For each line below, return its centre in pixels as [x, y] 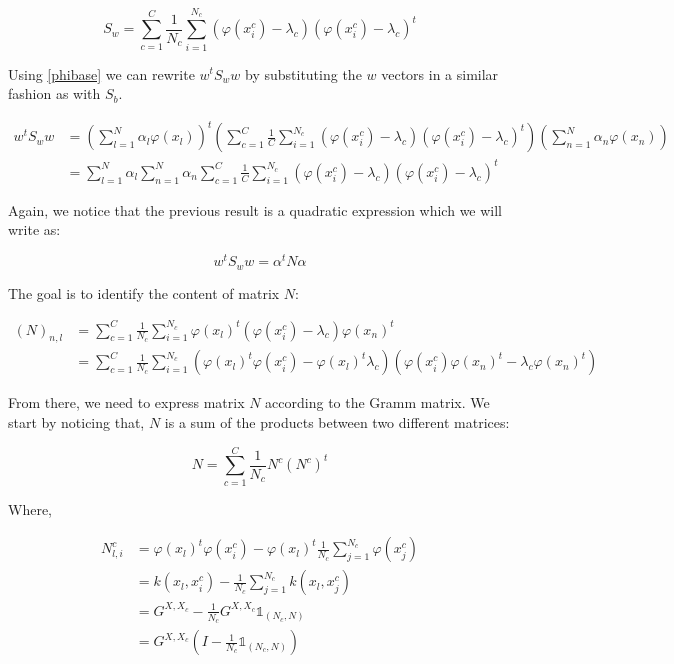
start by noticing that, [76, 422]
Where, [30, 508]
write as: [34, 229]
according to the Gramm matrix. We [377, 402]
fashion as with [54, 93]
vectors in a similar [440, 73]
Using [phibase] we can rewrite [101, 73]
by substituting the [303, 73]
